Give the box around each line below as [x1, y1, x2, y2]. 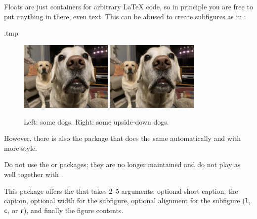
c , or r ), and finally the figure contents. [4, 205, 124, 215]
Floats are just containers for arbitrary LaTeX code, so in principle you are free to [4, 1, 253, 11]
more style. [4, 142, 37, 153]
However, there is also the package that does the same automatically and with [4, 133, 241, 143]
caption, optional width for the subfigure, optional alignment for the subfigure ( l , [4, 195, 251, 206]
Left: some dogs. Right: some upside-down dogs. [24, 116, 169, 127]
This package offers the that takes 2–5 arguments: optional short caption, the [4, 185, 238, 196]
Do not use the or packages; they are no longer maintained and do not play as [4, 159, 241, 170]
